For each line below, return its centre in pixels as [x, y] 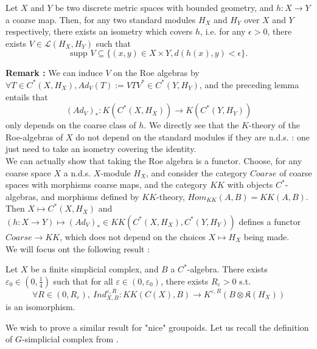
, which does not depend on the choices [133, 236]
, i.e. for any [223, 31]
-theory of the [274, 125]
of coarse [296, 172]
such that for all [83, 281]
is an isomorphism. [40, 306]
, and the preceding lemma [249, 84]
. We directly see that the [191, 125]
